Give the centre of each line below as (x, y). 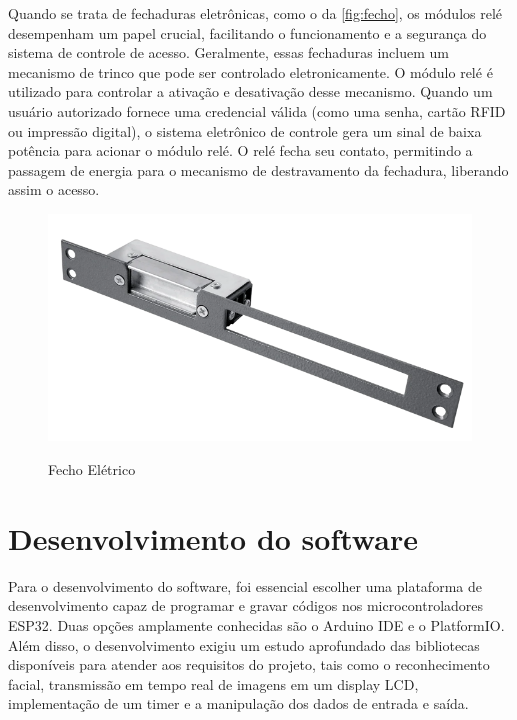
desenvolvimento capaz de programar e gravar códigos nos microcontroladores (246, 605)
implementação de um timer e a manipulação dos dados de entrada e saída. (238, 703)
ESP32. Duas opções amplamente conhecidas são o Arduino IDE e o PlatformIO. (256, 624)
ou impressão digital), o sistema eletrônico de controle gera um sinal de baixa (245, 130)
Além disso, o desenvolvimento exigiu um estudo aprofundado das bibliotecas (244, 644)
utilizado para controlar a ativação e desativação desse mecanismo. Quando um (250, 91)
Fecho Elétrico (92, 469)
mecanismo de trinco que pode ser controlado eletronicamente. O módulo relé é (250, 71)
